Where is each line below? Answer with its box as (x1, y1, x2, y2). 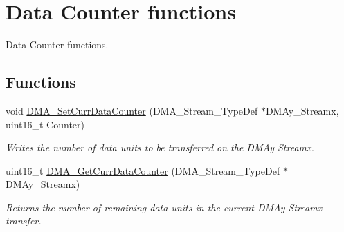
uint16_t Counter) (6, 117, 85, 131)
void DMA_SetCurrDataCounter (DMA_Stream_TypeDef (6, 103, 258, 117)
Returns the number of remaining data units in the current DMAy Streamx (6, 200, 323, 214)
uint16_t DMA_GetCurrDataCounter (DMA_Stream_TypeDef (6, 163, 280, 177)
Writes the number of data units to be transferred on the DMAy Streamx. (6, 140, 314, 155)
